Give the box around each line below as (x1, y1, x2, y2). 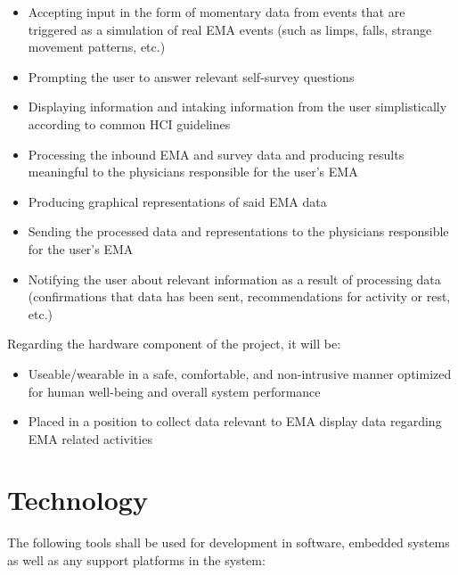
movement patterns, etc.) (28, 37, 166, 56)
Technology (7, 481, 148, 518)
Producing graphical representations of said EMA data (28, 192, 327, 210)
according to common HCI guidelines (28, 114, 231, 133)
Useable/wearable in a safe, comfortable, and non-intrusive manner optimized (28, 364, 452, 382)
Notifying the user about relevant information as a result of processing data (28, 269, 441, 288)
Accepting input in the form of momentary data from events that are (28, 3, 405, 21)
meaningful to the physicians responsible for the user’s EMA (28, 162, 358, 181)
